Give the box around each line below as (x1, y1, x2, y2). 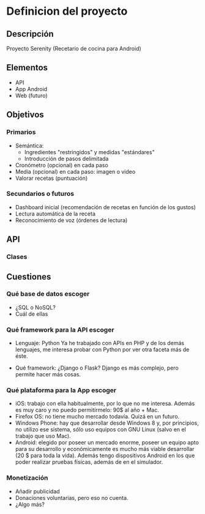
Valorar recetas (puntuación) (15, 174, 88, 182)
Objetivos (6, 110, 44, 120)
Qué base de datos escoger (6, 289, 90, 298)
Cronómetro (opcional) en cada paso (15, 161, 108, 169)
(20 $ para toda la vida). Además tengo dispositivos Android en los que (15, 452, 195, 460)
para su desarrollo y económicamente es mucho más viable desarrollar (15, 445, 195, 453)
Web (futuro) (15, 92, 48, 99)
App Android (15, 85, 48, 92)
